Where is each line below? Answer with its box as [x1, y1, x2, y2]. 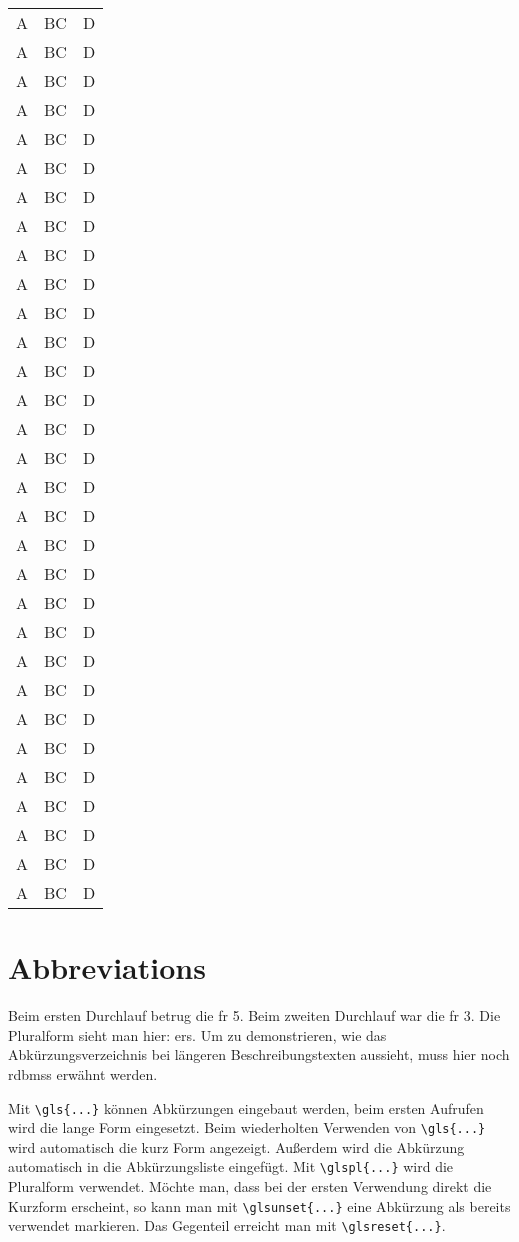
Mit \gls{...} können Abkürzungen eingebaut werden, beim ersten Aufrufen [8, 1097, 484, 1118]
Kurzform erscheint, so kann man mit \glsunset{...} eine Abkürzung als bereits [8, 1195, 511, 1216]
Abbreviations [8, 947, 206, 988]
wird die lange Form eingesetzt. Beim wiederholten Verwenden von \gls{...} [8, 1117, 486, 1138]
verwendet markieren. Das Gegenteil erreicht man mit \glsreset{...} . [8, 1215, 446, 1236]
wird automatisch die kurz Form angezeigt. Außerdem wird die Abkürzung [8, 1136, 465, 1157]
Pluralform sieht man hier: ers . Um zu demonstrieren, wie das [8, 1024, 387, 1045]
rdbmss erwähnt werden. [8, 1063, 158, 1084]
